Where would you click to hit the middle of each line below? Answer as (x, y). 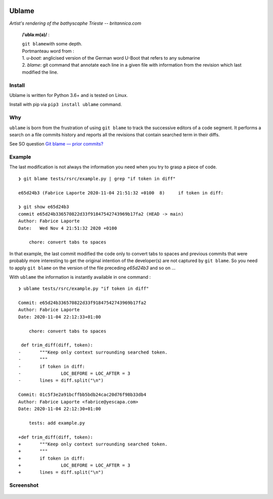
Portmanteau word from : (48, 51)
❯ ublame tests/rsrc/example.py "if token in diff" (84, 289)
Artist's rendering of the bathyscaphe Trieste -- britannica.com (75, 23)
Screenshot (24, 485)
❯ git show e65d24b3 (44, 207)
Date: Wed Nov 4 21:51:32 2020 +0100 (68, 228)
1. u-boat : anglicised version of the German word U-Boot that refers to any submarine (111, 58)
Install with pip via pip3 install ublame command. (66, 105)
